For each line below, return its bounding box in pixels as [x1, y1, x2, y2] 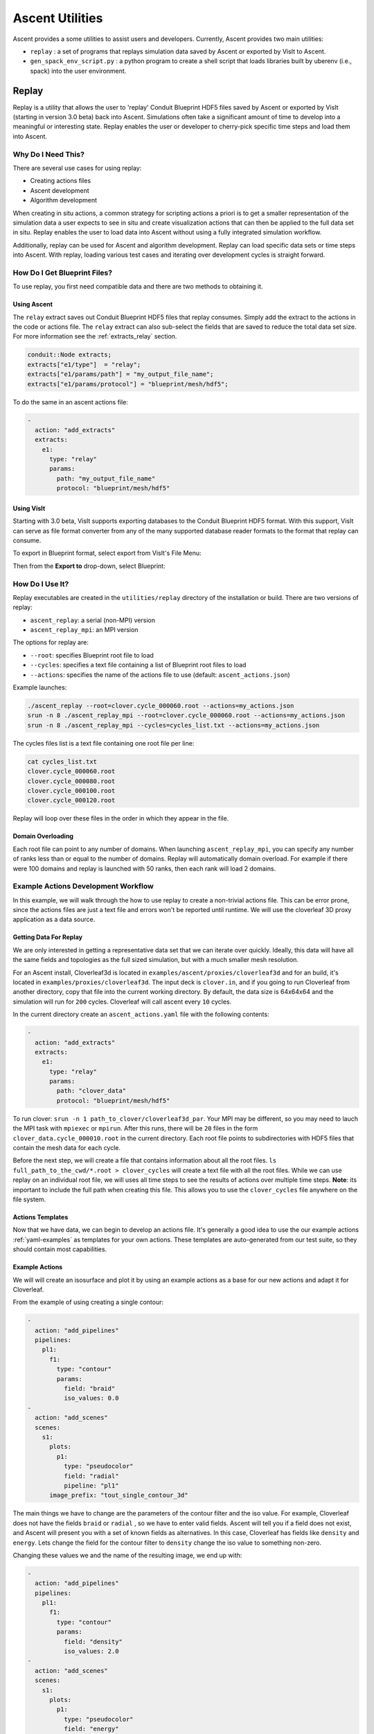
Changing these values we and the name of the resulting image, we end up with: [12, 1551, 242, 1559]
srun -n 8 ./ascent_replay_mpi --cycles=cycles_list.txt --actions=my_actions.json [27, 721, 320, 729]
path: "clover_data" [56, 1087, 127, 1095]
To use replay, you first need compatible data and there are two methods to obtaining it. [12, 282, 263, 291]
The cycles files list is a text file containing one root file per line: [12, 739, 195, 747]
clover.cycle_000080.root [27, 777, 116, 785]
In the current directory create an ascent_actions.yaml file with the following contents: [12, 1010, 269, 1019]
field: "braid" [63, 1384, 116, 1393]
